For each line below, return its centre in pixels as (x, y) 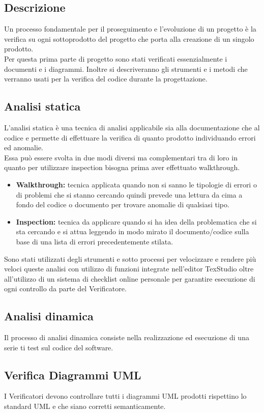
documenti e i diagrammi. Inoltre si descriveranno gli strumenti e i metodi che (126, 68)
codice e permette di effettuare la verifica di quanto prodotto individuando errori (130, 137)
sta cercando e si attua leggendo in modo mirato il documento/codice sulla (133, 231)
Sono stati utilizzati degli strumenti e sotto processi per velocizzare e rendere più (130, 258)
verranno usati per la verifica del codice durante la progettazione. (106, 79)
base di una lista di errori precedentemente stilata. (95, 241)
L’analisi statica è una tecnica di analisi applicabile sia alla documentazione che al (132, 127)
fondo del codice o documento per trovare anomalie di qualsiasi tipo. (123, 204)
